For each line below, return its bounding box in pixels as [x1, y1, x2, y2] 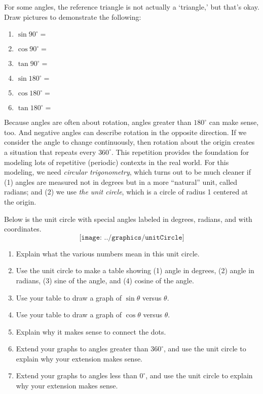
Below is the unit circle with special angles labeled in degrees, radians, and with [4, 213, 252, 224]
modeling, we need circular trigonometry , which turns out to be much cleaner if [4, 167, 251, 177]
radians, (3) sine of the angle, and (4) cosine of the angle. [16, 275, 194, 285]
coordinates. [4, 223, 42, 234]
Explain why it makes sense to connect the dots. [16, 326, 166, 337]
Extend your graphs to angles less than [16, 370, 137, 381]
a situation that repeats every [4, 146, 96, 157]
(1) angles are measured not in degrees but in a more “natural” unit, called [4, 176, 238, 187]
